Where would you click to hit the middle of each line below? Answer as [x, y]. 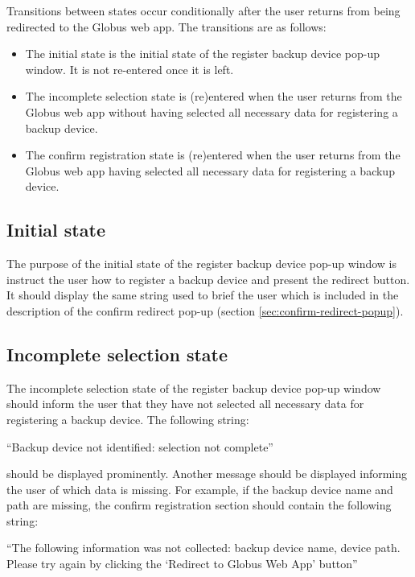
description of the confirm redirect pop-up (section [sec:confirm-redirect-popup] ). [205, 310]
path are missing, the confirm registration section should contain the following [199, 505]
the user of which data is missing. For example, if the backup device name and [200, 489]
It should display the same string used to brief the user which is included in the [203, 295]
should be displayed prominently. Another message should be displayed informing [207, 474]
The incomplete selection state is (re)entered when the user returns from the [214, 96]
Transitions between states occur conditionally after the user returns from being [203, 10]
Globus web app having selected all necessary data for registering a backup [210, 170]
